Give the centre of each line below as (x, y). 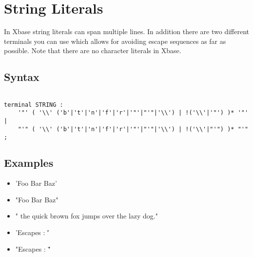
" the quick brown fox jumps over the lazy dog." (87, 216)
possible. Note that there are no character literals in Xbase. (93, 50)
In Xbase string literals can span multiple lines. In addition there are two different (127, 31)
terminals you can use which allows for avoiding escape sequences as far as (115, 41)
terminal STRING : (34, 105)
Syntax (22, 77)
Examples (29, 163)
